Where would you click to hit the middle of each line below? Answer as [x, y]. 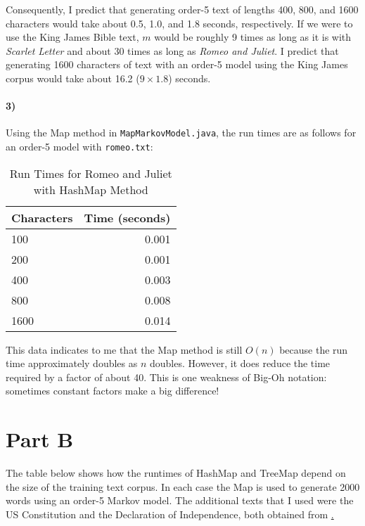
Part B [40, 439]
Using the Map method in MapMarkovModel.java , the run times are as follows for [181, 133]
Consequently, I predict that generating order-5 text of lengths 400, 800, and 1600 [182, 9]
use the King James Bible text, [72, 37]
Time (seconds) [127, 217]
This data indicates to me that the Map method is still [124, 349]
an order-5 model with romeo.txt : [79, 147]
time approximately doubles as [72, 363]
